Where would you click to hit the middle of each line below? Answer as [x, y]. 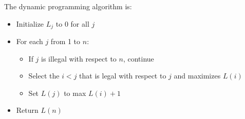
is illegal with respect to [79, 58]
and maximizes [197, 76]
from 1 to [65, 41]
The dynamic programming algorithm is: [68, 6]
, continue [138, 58]
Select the [44, 76]
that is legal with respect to [123, 76]
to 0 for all [72, 23]
